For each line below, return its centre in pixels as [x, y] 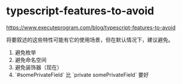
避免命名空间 [30, 60]
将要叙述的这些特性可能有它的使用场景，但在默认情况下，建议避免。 [90, 39]
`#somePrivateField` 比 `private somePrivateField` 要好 [82, 74]
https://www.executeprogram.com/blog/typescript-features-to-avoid [91, 27]
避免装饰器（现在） [38, 67]
